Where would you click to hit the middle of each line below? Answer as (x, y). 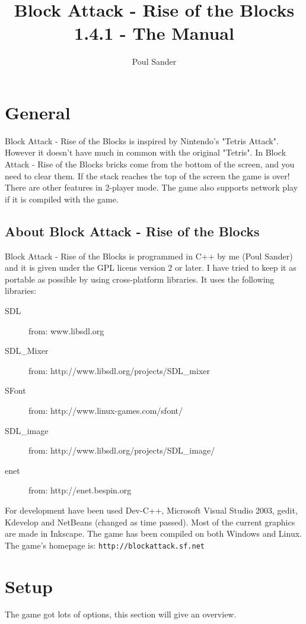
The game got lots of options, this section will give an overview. (121, 614)
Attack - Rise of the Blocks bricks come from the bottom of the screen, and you (150, 164)
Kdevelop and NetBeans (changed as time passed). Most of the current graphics (150, 522)
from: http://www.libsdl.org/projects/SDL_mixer (119, 370)
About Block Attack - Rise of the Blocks (132, 231)
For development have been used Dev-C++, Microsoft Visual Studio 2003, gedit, (151, 510)
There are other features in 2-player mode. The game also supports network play (152, 187)
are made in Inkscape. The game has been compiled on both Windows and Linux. (153, 533)
